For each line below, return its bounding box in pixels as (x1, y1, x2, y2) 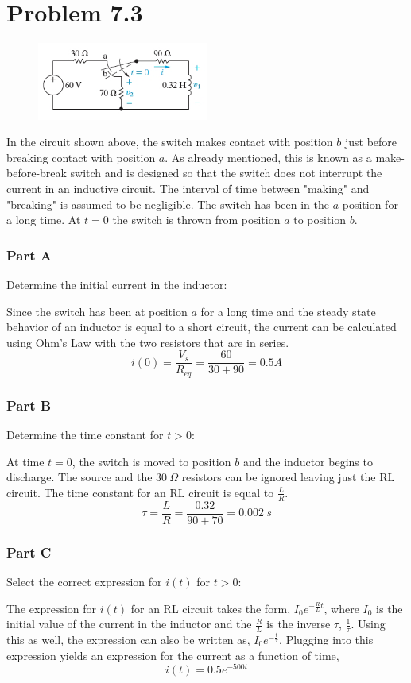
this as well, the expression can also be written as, (6, 631, 250, 647)
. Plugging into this (279, 631, 374, 647)
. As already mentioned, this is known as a (165, 149, 372, 165)
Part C (6, 542, 52, 561)
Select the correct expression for (6, 573, 162, 589)
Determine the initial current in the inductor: (6, 276, 227, 292)
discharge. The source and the (6, 469, 153, 485)
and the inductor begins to (242, 453, 373, 469)
